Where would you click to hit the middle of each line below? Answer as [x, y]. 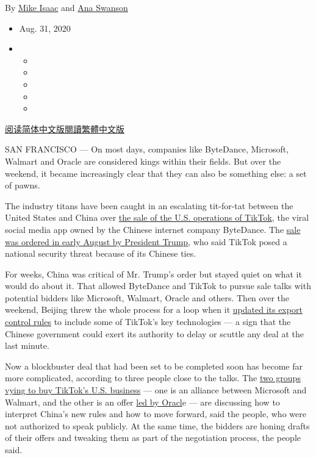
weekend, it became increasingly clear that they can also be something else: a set [156, 173]
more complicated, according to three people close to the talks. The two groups [153, 378]
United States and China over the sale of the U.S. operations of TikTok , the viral [157, 217]
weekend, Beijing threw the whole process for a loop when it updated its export [154, 310]
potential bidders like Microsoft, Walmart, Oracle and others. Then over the [147, 297]
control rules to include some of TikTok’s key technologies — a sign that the [148, 322]
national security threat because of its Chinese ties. [101, 253]
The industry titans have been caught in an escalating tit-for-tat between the [149, 205]
